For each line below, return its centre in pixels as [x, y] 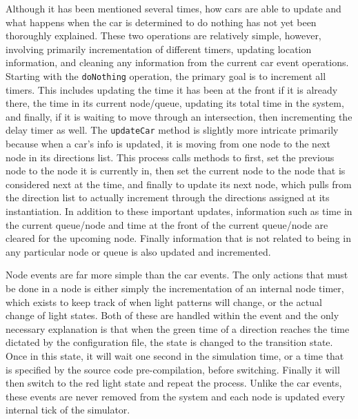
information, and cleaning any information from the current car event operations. [177, 62]
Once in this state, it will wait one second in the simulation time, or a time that [175, 355]
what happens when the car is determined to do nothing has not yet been [161, 22]
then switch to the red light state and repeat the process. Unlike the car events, [174, 383]
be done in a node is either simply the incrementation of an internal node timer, [175, 288]
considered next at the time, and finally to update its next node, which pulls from [179, 184]
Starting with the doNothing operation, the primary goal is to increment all [166, 75]
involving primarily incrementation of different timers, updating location [159, 49]
